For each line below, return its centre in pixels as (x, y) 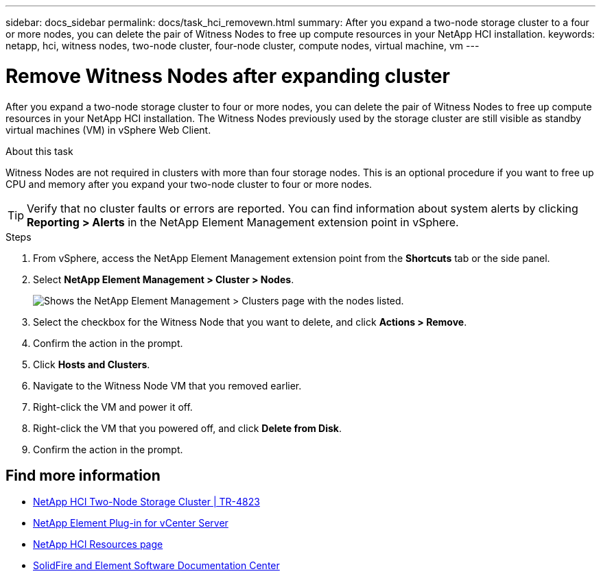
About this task (39, 151)
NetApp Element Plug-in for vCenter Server (131, 523)
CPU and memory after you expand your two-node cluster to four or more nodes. (189, 184)
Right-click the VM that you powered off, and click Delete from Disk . (188, 428)
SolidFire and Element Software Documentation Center (156, 566)
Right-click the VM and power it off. (113, 407)
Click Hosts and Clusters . (92, 364)
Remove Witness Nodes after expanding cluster (228, 76)
